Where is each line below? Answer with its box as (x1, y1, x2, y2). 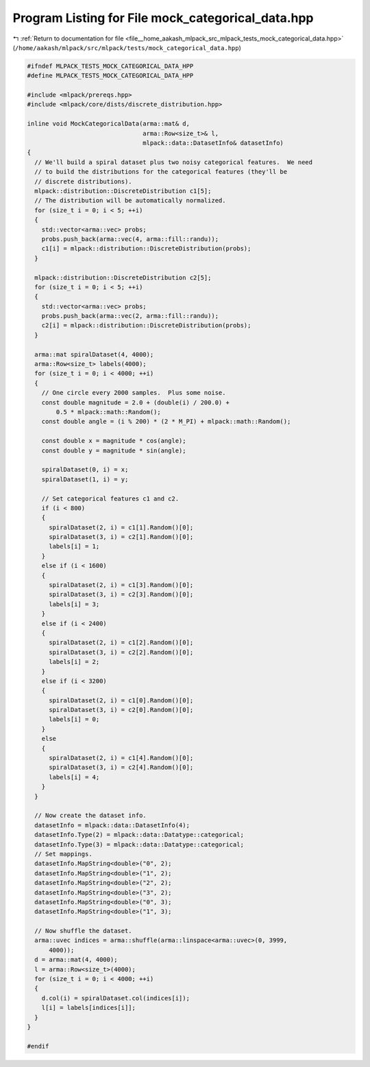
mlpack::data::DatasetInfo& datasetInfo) (143, 139, 284, 147)
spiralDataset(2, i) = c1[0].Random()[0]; (49, 696, 194, 704)
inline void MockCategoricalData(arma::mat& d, (27, 120, 190, 128)
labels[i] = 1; (49, 542, 100, 551)
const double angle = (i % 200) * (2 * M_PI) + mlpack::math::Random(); (41, 417, 291, 426)
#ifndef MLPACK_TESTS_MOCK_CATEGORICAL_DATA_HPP (27, 62, 194, 70)
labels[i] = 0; (49, 715, 100, 724)
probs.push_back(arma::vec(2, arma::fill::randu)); (41, 312, 219, 320)
